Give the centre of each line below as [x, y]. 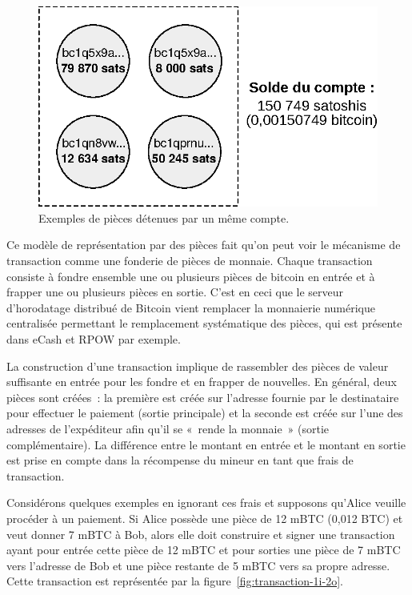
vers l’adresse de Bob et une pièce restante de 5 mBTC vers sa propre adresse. [198, 565]
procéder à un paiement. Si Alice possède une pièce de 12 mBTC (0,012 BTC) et [205, 518]
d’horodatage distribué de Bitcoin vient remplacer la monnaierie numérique [191, 307]
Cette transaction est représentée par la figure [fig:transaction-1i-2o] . [175, 581]
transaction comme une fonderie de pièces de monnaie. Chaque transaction [190, 261]
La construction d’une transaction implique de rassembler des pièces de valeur [198, 366]
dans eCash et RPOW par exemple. [94, 339]
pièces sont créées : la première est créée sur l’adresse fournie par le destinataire [203, 397]
